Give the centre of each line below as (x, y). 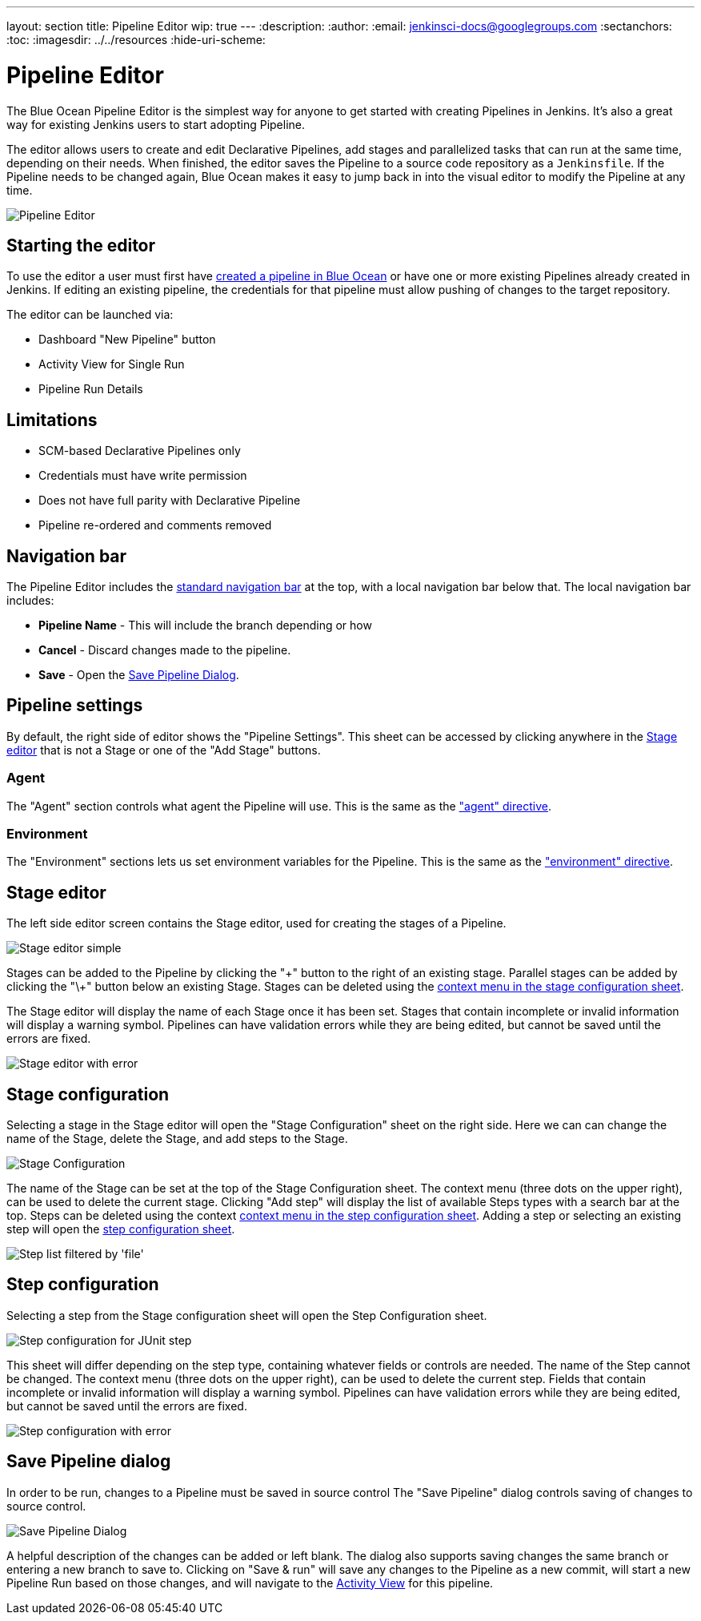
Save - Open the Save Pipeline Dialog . (139, 675)
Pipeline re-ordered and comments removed (155, 525)
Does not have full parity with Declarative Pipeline (170, 501)
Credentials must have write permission (143, 476)
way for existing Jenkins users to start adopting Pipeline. (156, 124)
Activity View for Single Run (112, 364)
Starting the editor (81, 245)
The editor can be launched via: (90, 315)
